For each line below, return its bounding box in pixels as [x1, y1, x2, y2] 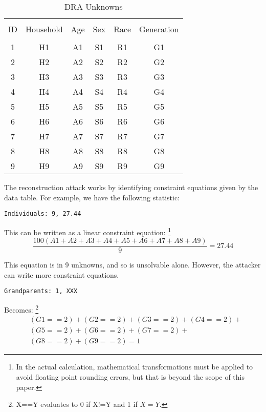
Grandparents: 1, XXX [4, 287, 78, 295]
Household [26, 23, 63, 35]
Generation [139, 23, 179, 35]
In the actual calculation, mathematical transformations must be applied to [16, 361, 253, 372]
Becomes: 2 [4, 303, 39, 315]
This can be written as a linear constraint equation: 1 [4, 225, 171, 237]
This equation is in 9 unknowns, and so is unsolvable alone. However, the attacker [4, 259, 261, 270]
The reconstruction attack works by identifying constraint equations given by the [4, 182, 258, 192]
